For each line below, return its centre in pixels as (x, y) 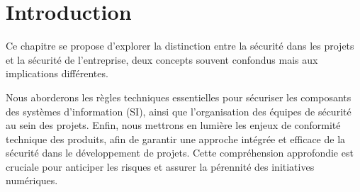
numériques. (32, 180)
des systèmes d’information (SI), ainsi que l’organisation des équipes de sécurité (179, 111)
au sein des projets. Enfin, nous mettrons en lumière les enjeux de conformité (173, 125)
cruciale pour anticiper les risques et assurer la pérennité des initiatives (160, 166)
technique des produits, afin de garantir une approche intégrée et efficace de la (176, 139)
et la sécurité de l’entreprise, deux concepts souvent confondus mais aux (162, 59)
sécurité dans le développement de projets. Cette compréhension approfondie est (180, 153)
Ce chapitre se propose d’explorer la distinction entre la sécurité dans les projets (180, 46)
